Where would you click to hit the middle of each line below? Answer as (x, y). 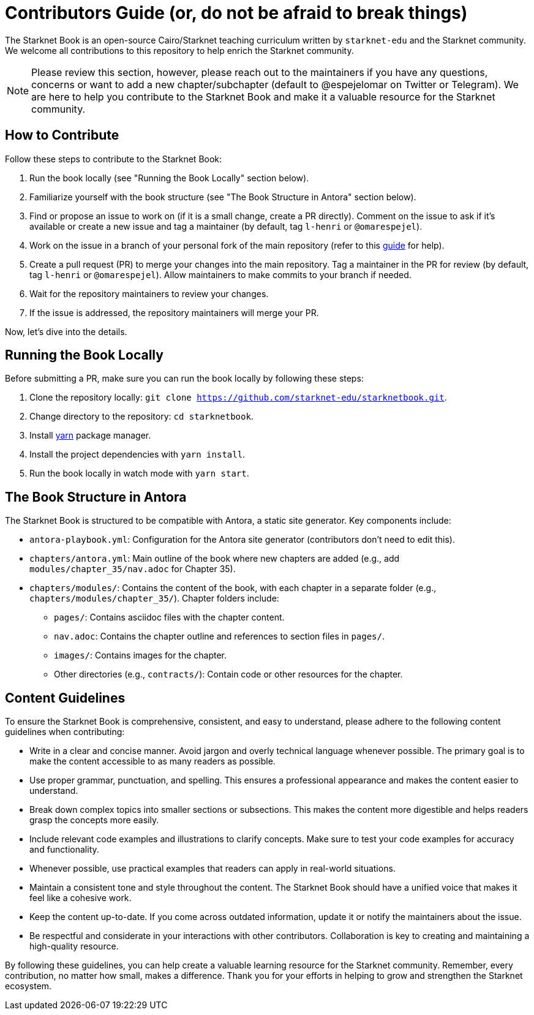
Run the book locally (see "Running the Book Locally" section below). (169, 178)
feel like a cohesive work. (81, 898)
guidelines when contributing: (65, 732)
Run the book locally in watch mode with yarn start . (139, 474)
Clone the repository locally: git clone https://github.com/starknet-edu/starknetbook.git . (238, 398)
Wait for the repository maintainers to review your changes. (149, 293)
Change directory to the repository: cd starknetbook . (141, 417)
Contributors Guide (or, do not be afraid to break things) (236, 13)
